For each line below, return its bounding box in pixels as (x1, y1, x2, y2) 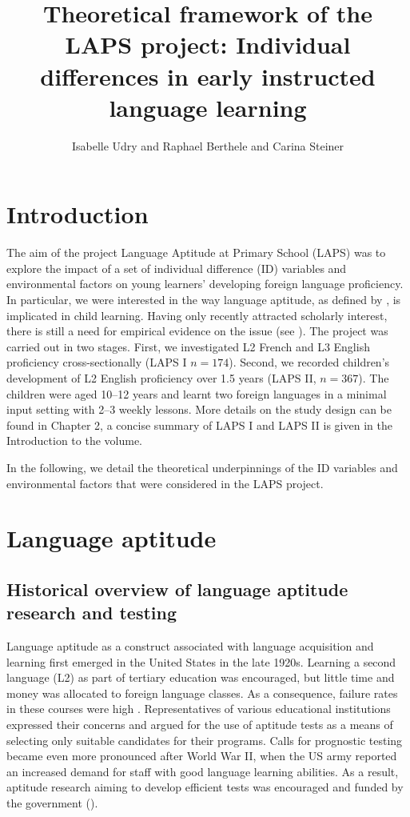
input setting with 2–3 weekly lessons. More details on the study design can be (6, 401, 392, 418)
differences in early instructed (40, 59, 376, 92)
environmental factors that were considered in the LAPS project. (6, 475, 324, 491)
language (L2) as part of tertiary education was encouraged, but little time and (6, 669, 395, 686)
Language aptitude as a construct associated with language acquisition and (6, 638, 374, 655)
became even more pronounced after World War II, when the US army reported (6, 747, 397, 764)
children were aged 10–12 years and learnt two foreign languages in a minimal (6, 385, 387, 402)
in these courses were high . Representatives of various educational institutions (6, 700, 391, 717)
